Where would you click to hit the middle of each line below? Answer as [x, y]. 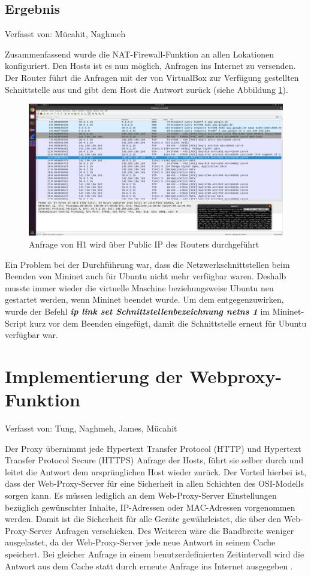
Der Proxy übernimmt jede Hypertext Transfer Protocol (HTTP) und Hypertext [153, 448]
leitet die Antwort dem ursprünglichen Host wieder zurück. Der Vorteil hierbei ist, [156, 471]
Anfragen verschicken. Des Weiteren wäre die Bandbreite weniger [174, 530]
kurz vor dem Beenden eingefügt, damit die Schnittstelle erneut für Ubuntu [168, 323]
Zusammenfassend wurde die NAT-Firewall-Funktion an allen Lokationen [139, 54]
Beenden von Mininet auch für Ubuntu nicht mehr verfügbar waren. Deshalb [146, 276]
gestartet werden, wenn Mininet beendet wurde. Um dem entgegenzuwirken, [144, 299]
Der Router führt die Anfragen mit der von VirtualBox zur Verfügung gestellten [152, 77]
